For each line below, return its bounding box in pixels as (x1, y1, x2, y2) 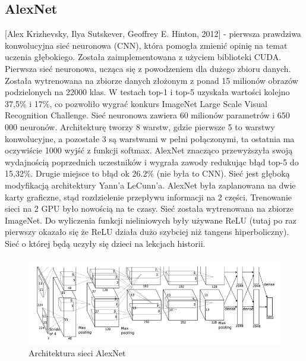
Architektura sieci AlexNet (29, 347, 126, 359)
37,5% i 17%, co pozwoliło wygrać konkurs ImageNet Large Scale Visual (5, 97, 267, 109)
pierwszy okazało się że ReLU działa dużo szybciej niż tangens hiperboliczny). (5, 225, 289, 238)
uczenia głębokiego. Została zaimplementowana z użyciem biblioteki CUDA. (5, 51, 282, 63)
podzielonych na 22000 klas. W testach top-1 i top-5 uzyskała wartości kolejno (5, 86, 290, 98)
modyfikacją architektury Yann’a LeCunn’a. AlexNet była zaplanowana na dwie (5, 178, 296, 191)
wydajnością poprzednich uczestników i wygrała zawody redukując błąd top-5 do (5, 155, 299, 168)
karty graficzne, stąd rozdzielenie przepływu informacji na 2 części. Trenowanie (5, 190, 292, 203)
